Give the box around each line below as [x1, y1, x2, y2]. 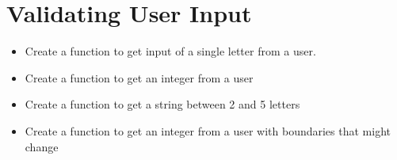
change [25, 138, 59, 154]
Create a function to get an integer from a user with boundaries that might [25, 122, 391, 139]
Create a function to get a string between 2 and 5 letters [25, 96, 300, 112]
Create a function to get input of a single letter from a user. [25, 43, 316, 59]
